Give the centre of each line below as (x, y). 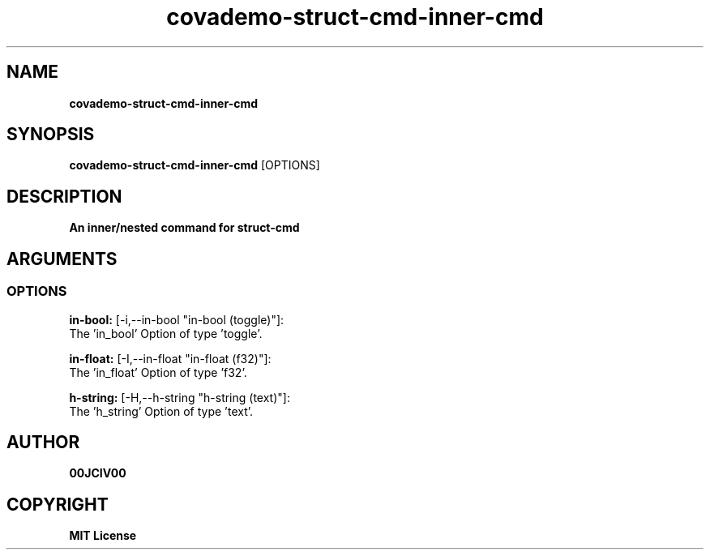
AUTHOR (43, 442)
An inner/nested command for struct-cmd (184, 228)
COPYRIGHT (58, 504)
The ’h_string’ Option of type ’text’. (161, 411)
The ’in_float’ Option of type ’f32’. (158, 372)
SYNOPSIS (51, 135)
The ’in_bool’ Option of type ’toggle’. (166, 333)
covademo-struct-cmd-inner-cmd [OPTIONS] (195, 165)
